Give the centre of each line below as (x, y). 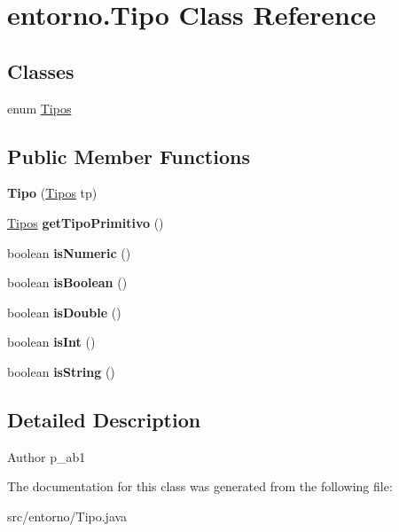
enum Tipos (39, 108)
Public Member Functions (129, 156)
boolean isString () (61, 371)
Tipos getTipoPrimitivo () (86, 222)
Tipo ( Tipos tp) (52, 193)
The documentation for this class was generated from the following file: (200, 486)
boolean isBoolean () (67, 282)
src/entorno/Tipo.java (67, 516)
